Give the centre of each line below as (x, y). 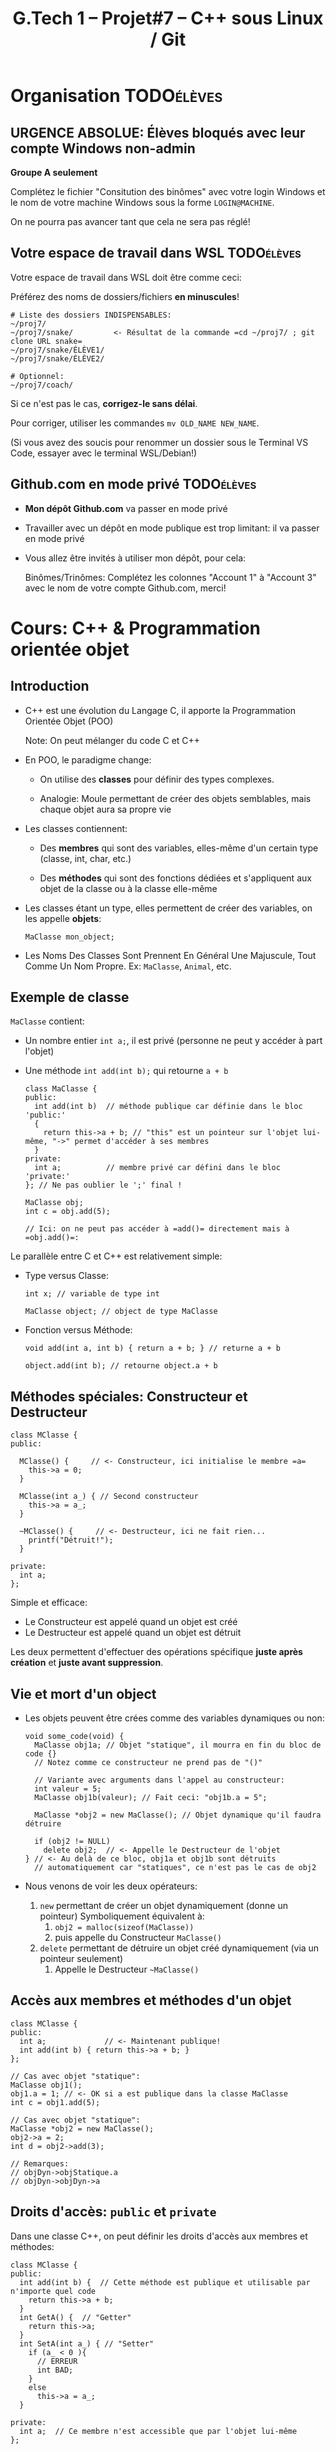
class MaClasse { (61, 1089)
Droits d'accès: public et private (113, 2212)
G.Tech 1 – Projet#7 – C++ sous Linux (168, 18)
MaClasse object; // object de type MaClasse (121, 1312)
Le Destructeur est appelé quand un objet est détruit (133, 1633)
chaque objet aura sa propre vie (105, 809)
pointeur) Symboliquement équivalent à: (122, 1916)
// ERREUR (57, 2361)
